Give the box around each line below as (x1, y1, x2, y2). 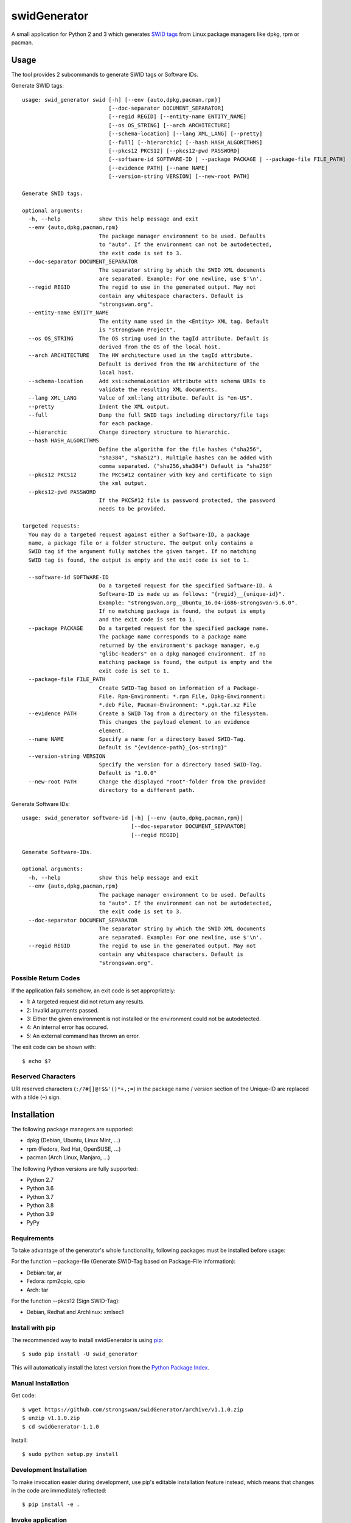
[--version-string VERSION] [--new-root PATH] (108, 173, 250, 180)
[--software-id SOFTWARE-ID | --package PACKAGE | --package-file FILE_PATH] (108, 156, 346, 163)
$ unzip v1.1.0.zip (22, 1415, 80, 1422)
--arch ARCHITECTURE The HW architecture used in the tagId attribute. (28, 352, 253, 359)
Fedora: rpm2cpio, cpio (26, 1277, 85, 1285)
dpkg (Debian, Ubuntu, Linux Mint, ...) (26, 1137, 121, 1144)
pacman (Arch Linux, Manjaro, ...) (26, 1154, 111, 1161)
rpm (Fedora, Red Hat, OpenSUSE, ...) (26, 1145, 121, 1153)
